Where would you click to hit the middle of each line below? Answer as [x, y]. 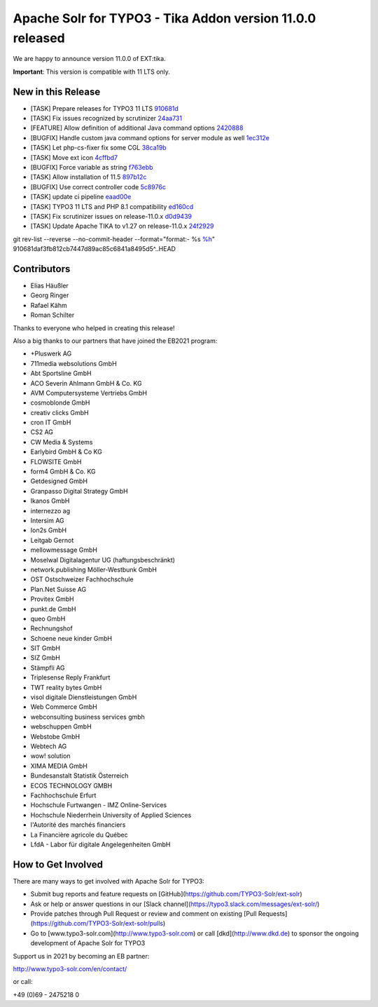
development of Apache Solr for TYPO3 [88, 943]
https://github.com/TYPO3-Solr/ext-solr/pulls [98, 924]
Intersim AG [47, 520]
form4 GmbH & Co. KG [63, 472]
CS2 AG [42, 432]
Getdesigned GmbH [59, 481]
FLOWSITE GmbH [56, 461]
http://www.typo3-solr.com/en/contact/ [70, 968]
